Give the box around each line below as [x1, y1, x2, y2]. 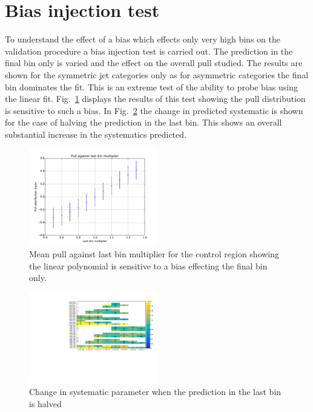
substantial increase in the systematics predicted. [5, 127, 186, 140]
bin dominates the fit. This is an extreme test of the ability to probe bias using [5, 80, 298, 93]
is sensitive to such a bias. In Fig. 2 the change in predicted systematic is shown [5, 104, 303, 117]
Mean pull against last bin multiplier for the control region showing [29, 248, 280, 260]
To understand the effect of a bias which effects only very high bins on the [5, 33, 280, 46]
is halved [29, 397, 62, 410]
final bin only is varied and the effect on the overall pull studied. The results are [5, 56, 303, 69]
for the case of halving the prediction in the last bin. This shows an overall [5, 116, 282, 129]
